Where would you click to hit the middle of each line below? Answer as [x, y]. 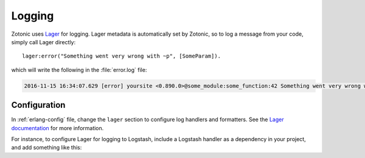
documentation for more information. [57, 128]
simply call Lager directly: [43, 42]
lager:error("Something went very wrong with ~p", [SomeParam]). [122, 56]
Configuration [38, 105]
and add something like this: [47, 148]
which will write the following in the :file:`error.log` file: [79, 70]
